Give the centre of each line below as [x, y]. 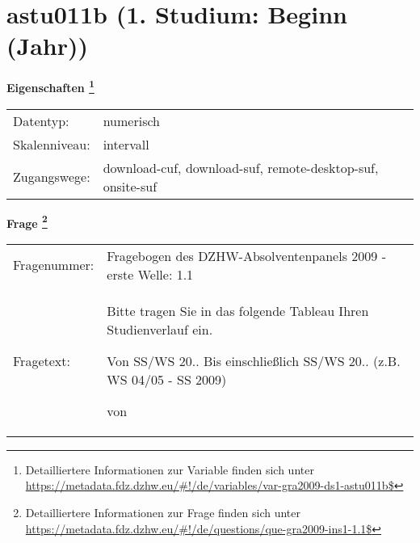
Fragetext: [42, 360]
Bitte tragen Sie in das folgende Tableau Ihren [238, 310]
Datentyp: [41, 120]
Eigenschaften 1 [50, 86]
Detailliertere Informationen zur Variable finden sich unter [170, 469]
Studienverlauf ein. [160, 329]
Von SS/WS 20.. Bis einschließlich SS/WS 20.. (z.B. [254, 360]
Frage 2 [27, 221]
